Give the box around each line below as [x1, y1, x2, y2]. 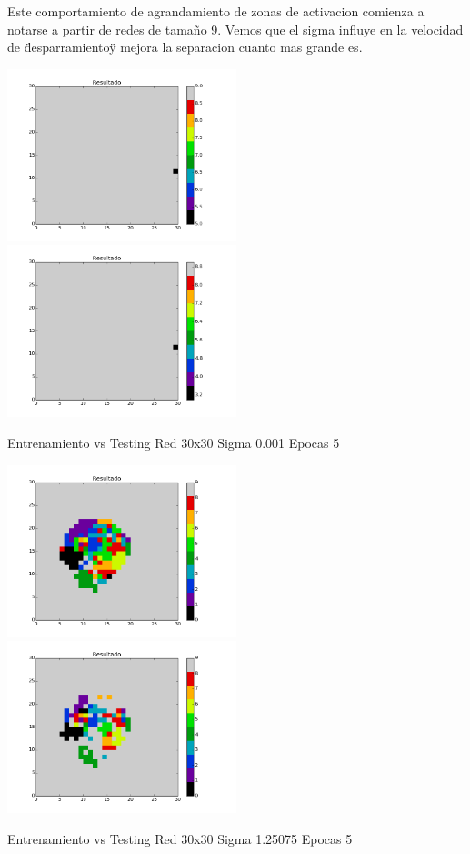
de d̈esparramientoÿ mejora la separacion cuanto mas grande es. [7, 37, 363, 56]
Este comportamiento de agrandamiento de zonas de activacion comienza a [7, 2, 425, 20]
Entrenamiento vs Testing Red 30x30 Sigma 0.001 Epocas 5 [7, 432, 340, 452]
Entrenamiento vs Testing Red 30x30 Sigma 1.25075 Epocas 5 [7, 829, 353, 848]
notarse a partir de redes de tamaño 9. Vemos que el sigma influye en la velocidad [7, 19, 464, 38]
